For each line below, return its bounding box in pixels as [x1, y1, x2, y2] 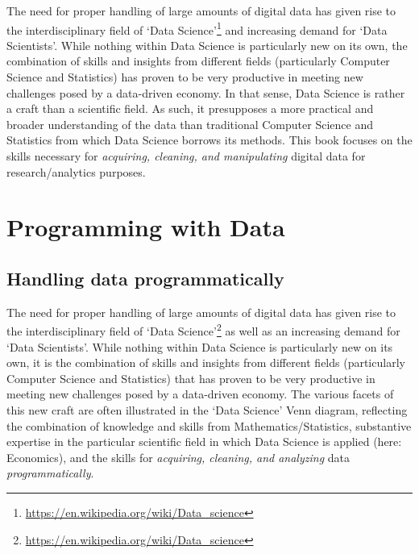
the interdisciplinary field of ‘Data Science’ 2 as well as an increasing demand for [6, 320, 400, 339]
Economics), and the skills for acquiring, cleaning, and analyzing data [6, 448, 350, 465]
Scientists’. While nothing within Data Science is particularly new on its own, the [6, 36, 408, 53]
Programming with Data [6, 210, 285, 244]
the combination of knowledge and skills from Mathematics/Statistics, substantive [6, 417, 412, 434]
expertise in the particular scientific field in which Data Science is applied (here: [6, 433, 402, 450]
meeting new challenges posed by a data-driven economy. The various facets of [6, 385, 394, 402]
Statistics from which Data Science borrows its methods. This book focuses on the [6, 131, 413, 148]
